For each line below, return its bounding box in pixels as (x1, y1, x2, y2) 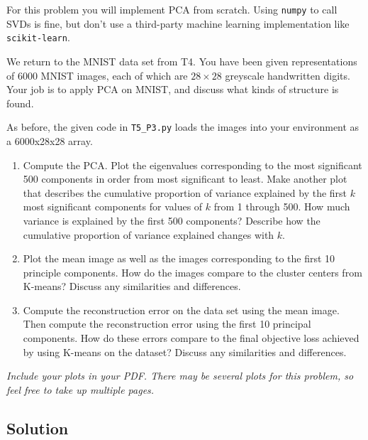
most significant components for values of (23, 199, 203, 214)
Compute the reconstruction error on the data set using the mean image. (23, 302, 340, 317)
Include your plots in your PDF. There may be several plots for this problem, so (6, 368, 354, 383)
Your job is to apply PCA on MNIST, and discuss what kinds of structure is (6, 82, 339, 97)
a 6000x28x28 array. (6, 133, 93, 148)
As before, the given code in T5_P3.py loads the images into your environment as (6, 119, 359, 134)
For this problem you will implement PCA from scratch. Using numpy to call (6, 2, 338, 16)
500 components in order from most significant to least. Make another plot (23, 171, 347, 186)
